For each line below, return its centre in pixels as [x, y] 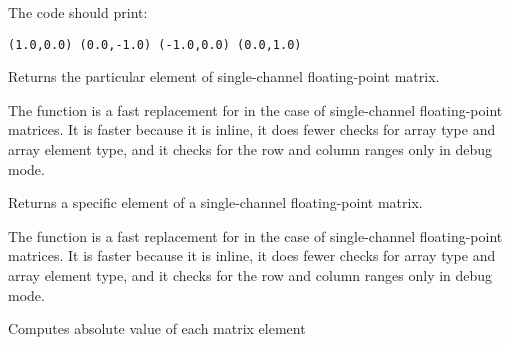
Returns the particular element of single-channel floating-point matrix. [224, 76]
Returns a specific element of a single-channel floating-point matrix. [215, 202]
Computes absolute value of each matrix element [157, 328]
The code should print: [78, 12]
